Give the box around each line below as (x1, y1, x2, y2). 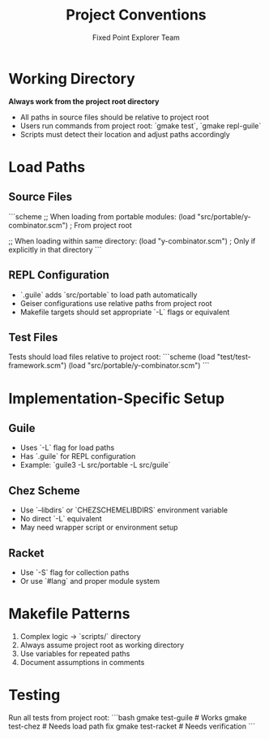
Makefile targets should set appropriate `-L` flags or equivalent (19, 307, 230, 317)
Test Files (8, 331, 58, 344)
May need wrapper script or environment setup (19, 522, 178, 533)
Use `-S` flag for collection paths (19, 567, 130, 577)
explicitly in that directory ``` (8, 244, 102, 254)
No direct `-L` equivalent (19, 514, 103, 524)
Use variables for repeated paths (19, 648, 130, 659)
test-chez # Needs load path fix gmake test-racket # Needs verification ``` (8, 721, 255, 731)
